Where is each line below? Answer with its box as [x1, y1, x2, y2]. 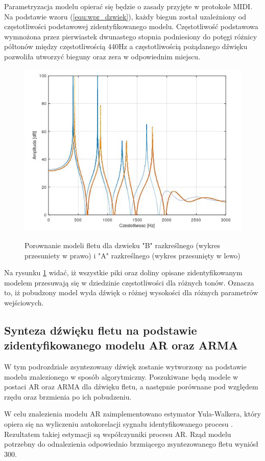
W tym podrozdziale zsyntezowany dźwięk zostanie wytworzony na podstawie [4, 361, 247, 372]
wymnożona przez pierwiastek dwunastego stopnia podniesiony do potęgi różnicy [4, 31, 257, 41]
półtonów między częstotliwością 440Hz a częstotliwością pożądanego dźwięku [4, 41, 248, 52]
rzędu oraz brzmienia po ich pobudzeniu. [4, 391, 132, 402]
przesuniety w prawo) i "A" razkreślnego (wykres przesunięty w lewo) [25, 250, 240, 260]
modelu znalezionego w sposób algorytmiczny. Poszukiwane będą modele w [4, 371, 238, 382]
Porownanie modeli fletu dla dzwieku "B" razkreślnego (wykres [25, 239, 220, 250]
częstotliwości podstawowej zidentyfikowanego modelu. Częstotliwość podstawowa [4, 21, 258, 32]
